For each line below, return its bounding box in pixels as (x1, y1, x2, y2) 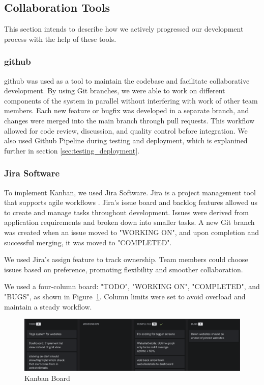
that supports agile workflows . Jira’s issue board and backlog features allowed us (4, 197, 258, 208)
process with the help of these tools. (4, 33, 116, 44)
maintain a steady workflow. (4, 301, 92, 312)
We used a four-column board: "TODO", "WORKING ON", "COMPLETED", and (4, 281, 260, 292)
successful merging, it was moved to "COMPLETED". (4, 237, 172, 247)
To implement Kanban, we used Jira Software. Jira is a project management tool (4, 187, 256, 197)
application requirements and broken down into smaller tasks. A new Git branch (4, 217, 255, 227)
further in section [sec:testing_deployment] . (4, 145, 139, 156)
